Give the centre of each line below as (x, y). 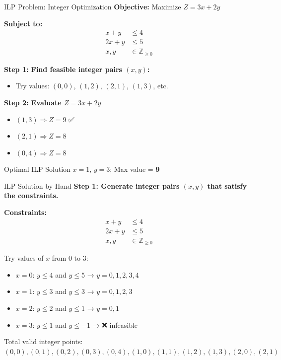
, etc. (161, 86)
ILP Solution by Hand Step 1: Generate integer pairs (92, 185)
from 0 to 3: (70, 258)
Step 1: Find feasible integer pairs (63, 69)
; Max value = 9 (135, 169)
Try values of (24, 258)
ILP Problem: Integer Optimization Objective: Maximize (93, 6)
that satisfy (227, 185)
